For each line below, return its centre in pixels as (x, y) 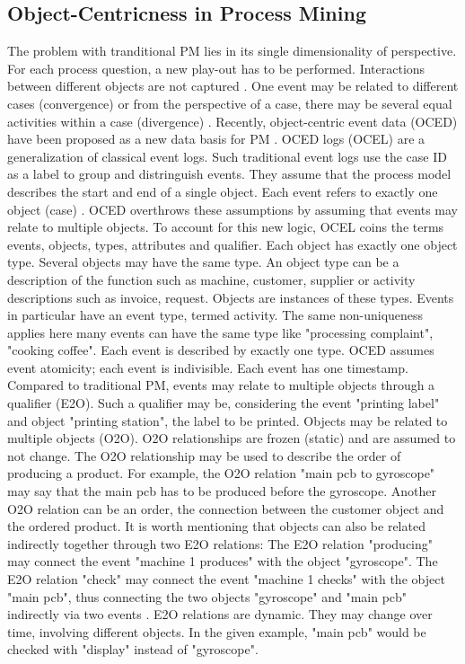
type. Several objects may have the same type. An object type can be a (203, 262)
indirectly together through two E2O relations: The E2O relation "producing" (220, 543)
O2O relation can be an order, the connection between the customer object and (226, 508)
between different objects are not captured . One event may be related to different (233, 86)
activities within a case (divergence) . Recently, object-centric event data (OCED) (232, 121)
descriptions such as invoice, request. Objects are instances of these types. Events (231, 297)
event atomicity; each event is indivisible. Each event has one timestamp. (208, 367)
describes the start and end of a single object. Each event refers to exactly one (223, 191)
